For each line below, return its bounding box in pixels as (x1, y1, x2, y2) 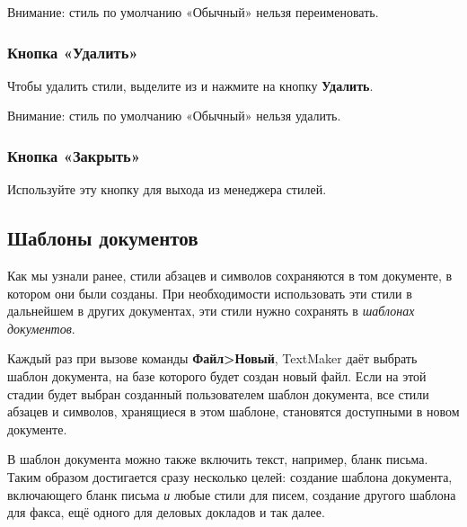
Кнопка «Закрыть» (7, 144, 141, 166)
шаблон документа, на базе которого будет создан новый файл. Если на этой (7, 366, 427, 385)
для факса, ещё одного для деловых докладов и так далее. (7, 503, 325, 522)
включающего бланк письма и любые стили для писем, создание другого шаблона (7, 485, 456, 504)
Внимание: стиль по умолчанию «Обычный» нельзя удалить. (7, 106, 341, 125)
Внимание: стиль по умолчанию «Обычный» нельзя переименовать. (7, 3, 379, 21)
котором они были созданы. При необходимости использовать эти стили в (7, 283, 412, 302)
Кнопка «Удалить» (7, 40, 138, 63)
